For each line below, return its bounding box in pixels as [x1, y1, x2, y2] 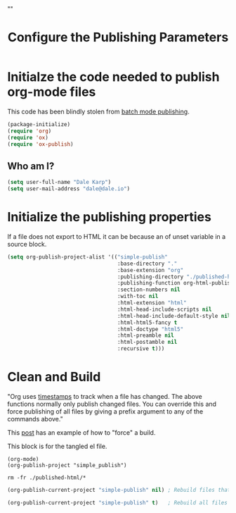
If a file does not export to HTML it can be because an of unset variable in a [7, 232, 226, 240]
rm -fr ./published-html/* [7, 474, 86, 481]
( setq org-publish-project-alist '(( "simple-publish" [7, 253, 169, 261]
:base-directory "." [117, 260, 178, 267]
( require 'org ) [7, 128, 52, 135]
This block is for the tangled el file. [7, 442, 107, 450]
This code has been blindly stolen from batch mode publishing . [7, 107, 190, 116]
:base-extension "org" [117, 266, 184, 273]
